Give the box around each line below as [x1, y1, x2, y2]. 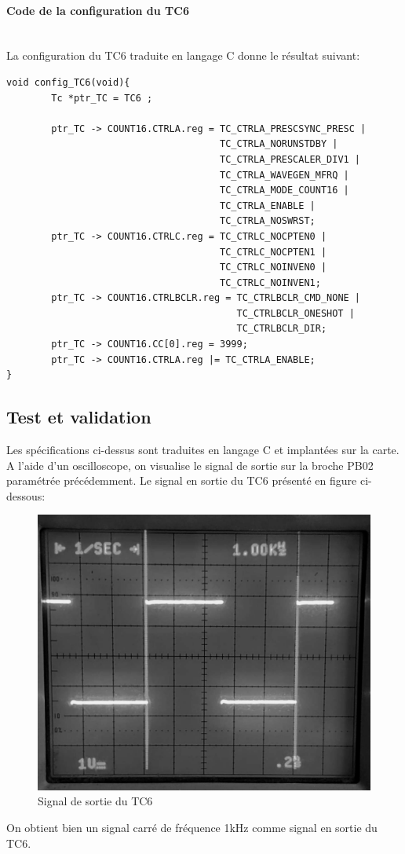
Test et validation [6, 405, 151, 429]
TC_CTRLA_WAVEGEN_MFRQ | [220, 169, 349, 181]
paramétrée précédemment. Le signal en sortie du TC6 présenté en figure [6, 472, 357, 489]
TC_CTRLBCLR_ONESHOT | [236, 307, 355, 319]
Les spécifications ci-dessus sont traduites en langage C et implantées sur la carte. [6, 442, 400, 458]
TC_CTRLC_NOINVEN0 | [220, 262, 327, 273]
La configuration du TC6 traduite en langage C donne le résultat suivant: [6, 47, 360, 64]
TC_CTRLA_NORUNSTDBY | [220, 138, 338, 150]
